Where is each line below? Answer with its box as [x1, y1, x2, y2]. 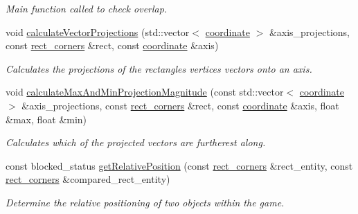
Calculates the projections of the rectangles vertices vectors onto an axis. [6, 61, 312, 75]
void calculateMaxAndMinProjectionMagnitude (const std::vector [6, 84, 284, 99]
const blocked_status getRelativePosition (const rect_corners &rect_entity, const [6, 158, 353, 172]
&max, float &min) [6, 112, 87, 126]
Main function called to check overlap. [6, 1, 168, 15]
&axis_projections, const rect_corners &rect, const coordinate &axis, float [21, 98, 339, 112]
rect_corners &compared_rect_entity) [6, 172, 170, 186]
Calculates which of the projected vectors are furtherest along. [6, 135, 266, 150]
